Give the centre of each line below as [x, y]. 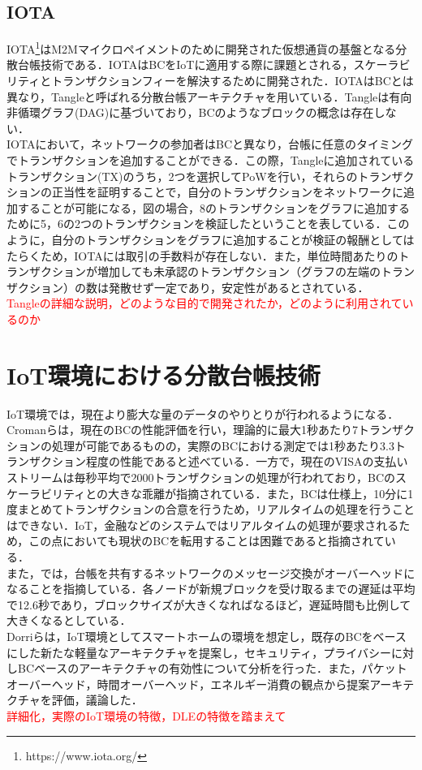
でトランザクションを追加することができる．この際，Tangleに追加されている [211, 160]
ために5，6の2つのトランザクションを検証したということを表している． [197, 224]
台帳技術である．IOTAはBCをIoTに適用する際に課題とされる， [185, 65]
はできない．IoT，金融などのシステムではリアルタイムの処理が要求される [203, 525]
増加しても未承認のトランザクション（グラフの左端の [239, 271]
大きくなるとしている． [69, 620]
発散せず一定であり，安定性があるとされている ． [239, 287]
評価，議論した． [97, 700]
